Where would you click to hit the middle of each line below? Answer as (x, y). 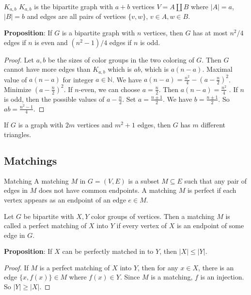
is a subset (144, 180)
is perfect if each (212, 190)
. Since (130, 277)
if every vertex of (142, 225)
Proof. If (16, 267)
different (213, 125)
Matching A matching (36, 180)
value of (16, 79)
